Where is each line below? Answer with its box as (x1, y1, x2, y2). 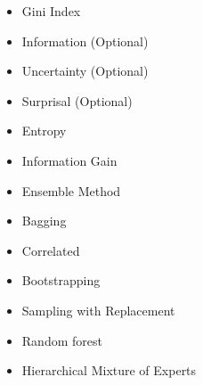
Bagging (21, 211, 67, 230)
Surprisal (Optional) (21, 91, 133, 110)
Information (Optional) (21, 31, 149, 50)
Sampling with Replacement (21, 300, 175, 319)
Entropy (21, 121, 67, 140)
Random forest (21, 331, 102, 349)
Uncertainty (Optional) (21, 61, 149, 80)
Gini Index (21, 2, 81, 20)
